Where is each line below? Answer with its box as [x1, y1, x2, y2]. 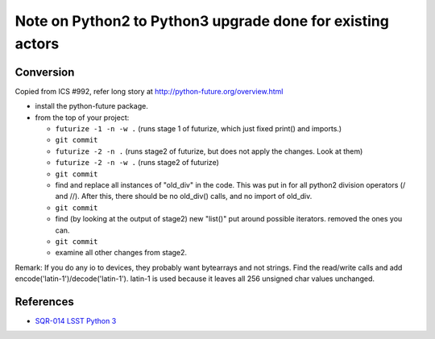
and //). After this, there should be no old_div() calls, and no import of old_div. [55, 192, 313, 201]
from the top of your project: [35, 113, 130, 122]
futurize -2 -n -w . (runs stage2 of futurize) [55, 158, 219, 167]
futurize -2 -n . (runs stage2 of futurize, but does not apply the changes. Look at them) [55, 146, 363, 156]
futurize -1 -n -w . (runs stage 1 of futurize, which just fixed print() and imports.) [55, 124, 342, 134]
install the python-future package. [35, 101, 148, 111]
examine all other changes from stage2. [55, 248, 188, 258]
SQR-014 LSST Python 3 [35, 316, 117, 326]
